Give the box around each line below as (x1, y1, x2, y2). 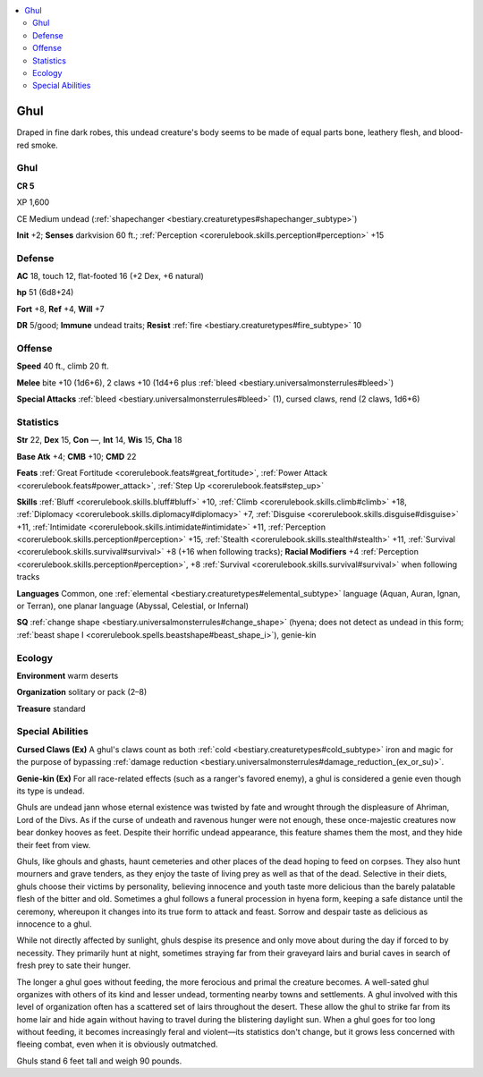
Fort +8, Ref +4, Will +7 (16, 303, 105, 314)
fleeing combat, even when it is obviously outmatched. (16, 1039, 218, 1050)
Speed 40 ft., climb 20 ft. (16, 360, 109, 371)
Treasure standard (16, 703, 86, 714)
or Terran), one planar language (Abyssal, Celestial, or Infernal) (16, 600, 250, 612)
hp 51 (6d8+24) (16, 287, 74, 298)
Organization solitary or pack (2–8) (16, 687, 148, 698)
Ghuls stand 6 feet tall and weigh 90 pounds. (16, 1056, 182, 1066)
